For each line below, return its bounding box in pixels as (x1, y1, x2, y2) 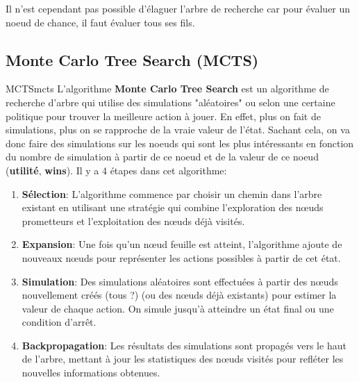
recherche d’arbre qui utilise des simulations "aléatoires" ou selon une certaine (6, 94, 335, 109)
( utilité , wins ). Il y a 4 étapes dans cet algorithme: (6, 163, 227, 177)
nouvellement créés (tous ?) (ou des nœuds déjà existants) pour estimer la (22, 288, 337, 302)
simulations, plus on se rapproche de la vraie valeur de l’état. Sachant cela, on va (6, 122, 350, 137)
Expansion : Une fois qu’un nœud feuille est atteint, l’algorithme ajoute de (22, 237, 342, 251)
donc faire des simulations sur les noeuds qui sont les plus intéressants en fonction (6, 135, 354, 150)
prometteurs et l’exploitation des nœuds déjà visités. (22, 213, 245, 228)
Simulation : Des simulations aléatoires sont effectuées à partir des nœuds (22, 274, 338, 288)
